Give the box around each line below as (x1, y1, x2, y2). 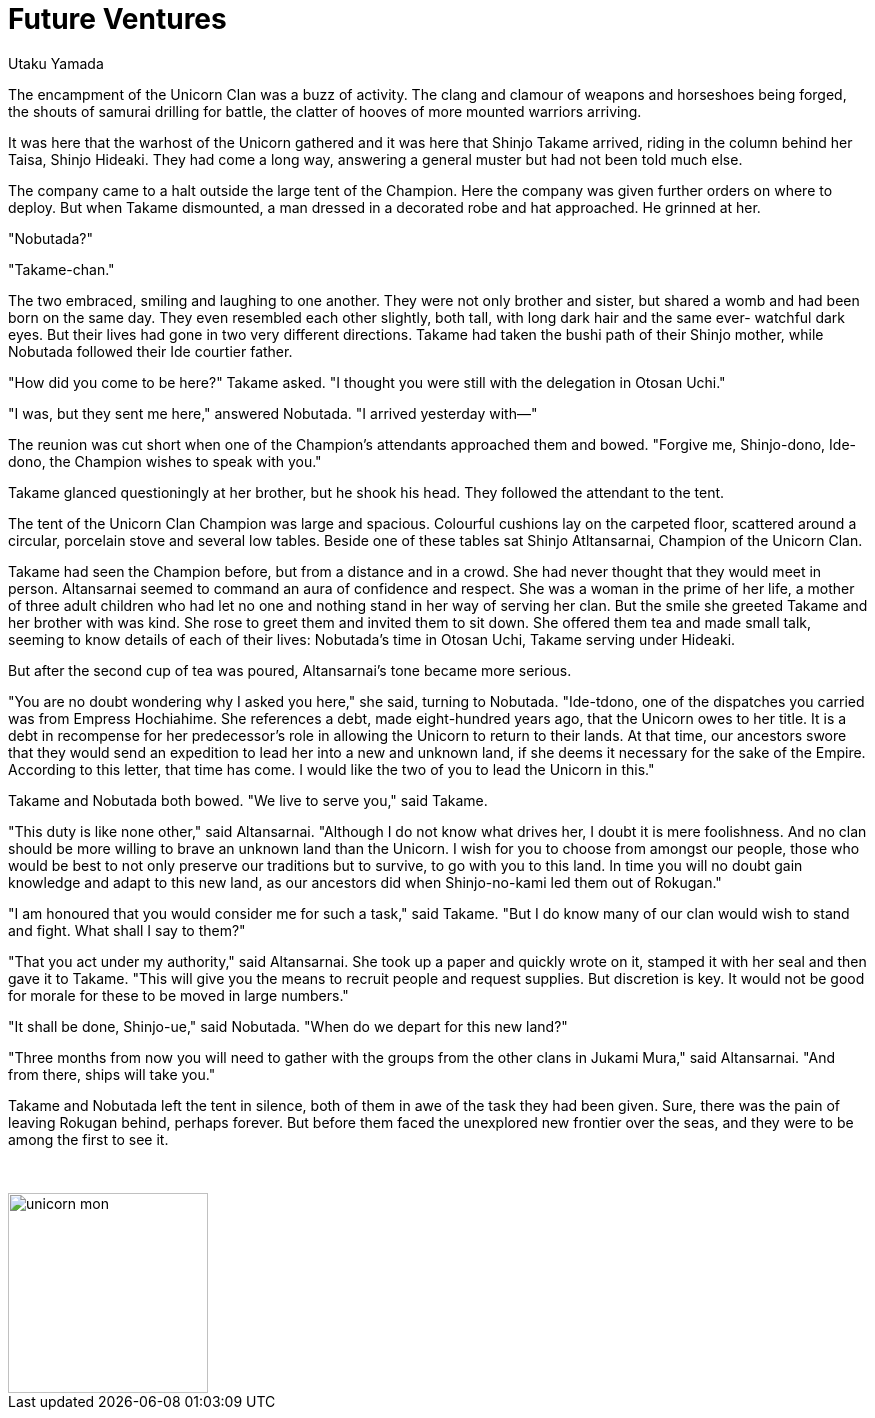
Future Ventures (8, 2, 227, 36)
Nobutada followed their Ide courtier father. (8, 342, 293, 360)
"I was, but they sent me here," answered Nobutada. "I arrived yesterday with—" (8, 404, 538, 422)
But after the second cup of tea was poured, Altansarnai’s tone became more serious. (8, 661, 572, 679)
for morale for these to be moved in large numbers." (8, 986, 349, 1004)
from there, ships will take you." (8, 1065, 216, 1083)
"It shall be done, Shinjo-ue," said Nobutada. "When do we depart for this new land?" (8, 1017, 568, 1035)
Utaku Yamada (8, 54, 104, 72)
